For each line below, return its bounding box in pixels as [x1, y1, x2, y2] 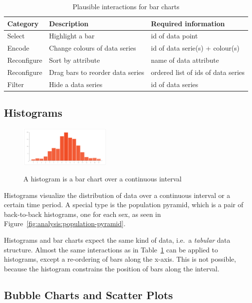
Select [7, 31, 25, 41]
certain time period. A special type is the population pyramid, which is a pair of [4, 199, 243, 210]
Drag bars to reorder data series [49, 67, 144, 77]
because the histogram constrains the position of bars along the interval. [4, 263, 219, 273]
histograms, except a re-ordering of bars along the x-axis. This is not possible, [4, 254, 236, 264]
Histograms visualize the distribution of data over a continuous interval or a [4, 190, 230, 200]
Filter [7, 79, 24, 89]
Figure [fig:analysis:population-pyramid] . [4, 218, 126, 229]
